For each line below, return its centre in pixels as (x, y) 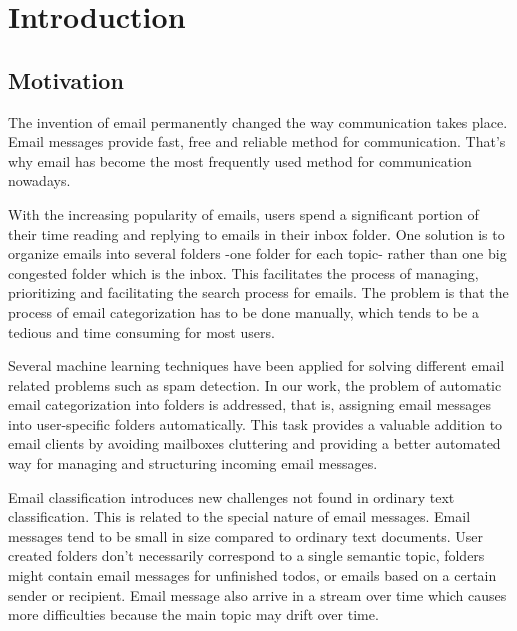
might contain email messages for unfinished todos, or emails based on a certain (252, 575)
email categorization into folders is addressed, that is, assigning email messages (250, 404)
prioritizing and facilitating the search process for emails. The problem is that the (258, 292)
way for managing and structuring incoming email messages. (193, 463)
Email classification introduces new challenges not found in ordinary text (231, 496)
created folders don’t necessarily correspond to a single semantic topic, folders (246, 555)
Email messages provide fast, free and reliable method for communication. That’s (257, 141)
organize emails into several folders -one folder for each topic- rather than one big (257, 253)
